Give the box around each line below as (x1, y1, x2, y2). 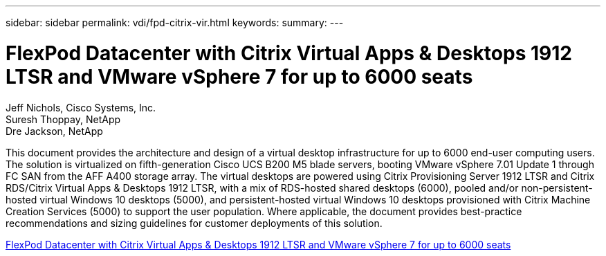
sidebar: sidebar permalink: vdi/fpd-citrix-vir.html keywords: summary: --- (6, 17, 344, 28)
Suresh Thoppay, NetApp (6, 113, 121, 125)
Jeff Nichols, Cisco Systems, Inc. (6, 101, 156, 113)
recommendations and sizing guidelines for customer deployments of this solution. (6, 217, 383, 229)
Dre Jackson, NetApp (6, 125, 103, 137)
